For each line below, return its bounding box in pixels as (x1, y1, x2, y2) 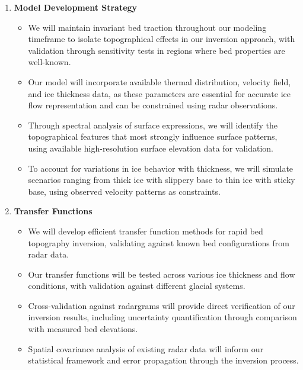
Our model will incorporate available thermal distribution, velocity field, (28, 75, 291, 88)
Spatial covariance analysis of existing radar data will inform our (28, 342, 263, 355)
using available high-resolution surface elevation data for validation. (28, 141, 273, 154)
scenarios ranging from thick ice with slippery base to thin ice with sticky (28, 173, 295, 186)
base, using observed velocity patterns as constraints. (28, 185, 221, 197)
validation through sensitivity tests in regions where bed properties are (28, 44, 285, 56)
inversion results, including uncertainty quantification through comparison (28, 311, 297, 323)
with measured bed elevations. (28, 323, 138, 335)
